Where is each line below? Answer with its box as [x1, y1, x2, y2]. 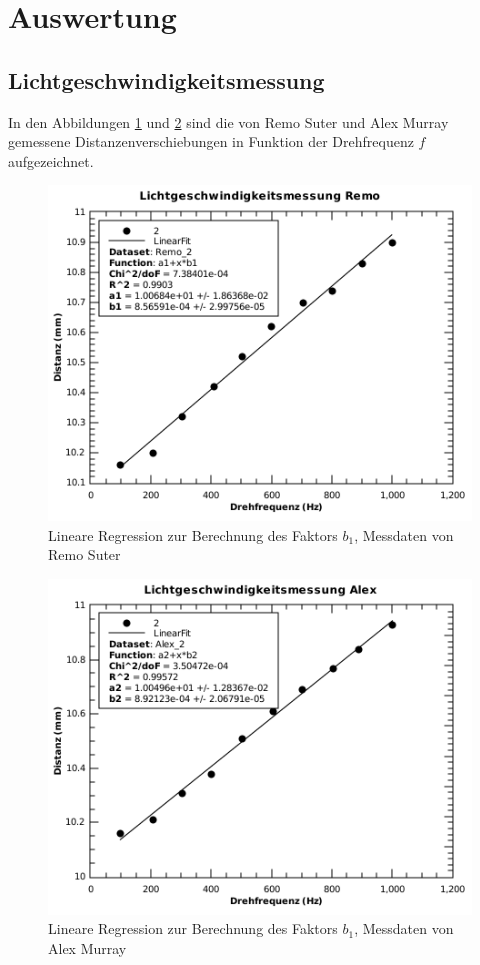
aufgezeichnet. [8, 150, 94, 171]
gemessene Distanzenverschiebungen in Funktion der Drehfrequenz [8, 131, 414, 152]
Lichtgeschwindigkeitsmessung [8, 64, 325, 95]
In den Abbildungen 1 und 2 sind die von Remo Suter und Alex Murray [8, 111, 449, 132]
